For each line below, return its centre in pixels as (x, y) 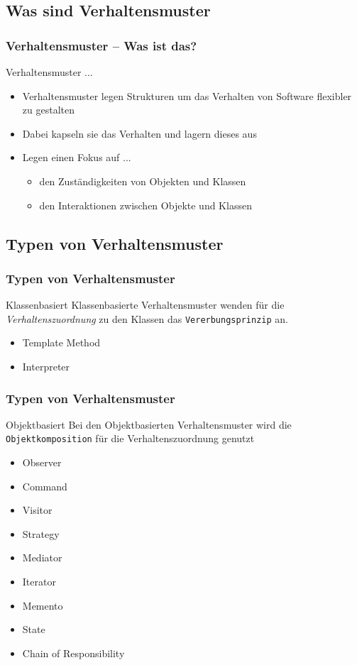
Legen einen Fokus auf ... (77, 157)
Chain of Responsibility (73, 653)
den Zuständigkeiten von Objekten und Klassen (143, 181)
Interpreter (46, 366)
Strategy (41, 533)
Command (45, 486)
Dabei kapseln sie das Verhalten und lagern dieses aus (139, 133)
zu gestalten (48, 110)
